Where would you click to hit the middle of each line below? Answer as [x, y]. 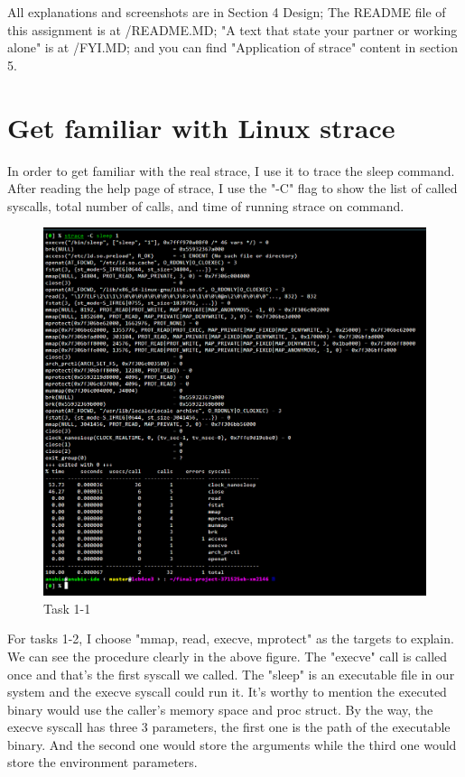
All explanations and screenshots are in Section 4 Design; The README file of [227, 12]
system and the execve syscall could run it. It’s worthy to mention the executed [227, 692]
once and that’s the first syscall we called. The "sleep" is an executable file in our [231, 674]
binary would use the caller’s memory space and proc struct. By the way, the [220, 709]
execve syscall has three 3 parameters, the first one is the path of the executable [229, 727]
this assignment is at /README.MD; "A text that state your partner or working [232, 29]
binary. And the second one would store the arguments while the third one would [232, 744]
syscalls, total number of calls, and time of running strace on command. [206, 205]
